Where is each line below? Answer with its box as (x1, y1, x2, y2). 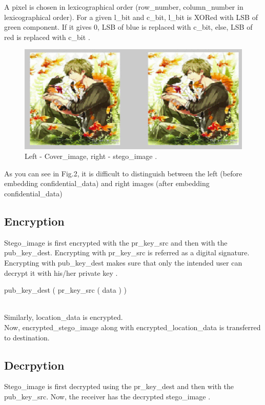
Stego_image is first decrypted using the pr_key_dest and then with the (4, 381, 234, 392)
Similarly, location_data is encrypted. (4, 312, 123, 322)
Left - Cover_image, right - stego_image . (25, 151, 157, 161)
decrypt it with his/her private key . (4, 267, 118, 278)
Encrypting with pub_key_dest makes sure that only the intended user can (4, 257, 242, 268)
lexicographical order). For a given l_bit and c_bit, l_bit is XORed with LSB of (4, 11, 258, 22)
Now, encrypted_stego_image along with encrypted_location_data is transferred (4, 322, 261, 333)
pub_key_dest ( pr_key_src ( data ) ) (4, 285, 127, 295)
